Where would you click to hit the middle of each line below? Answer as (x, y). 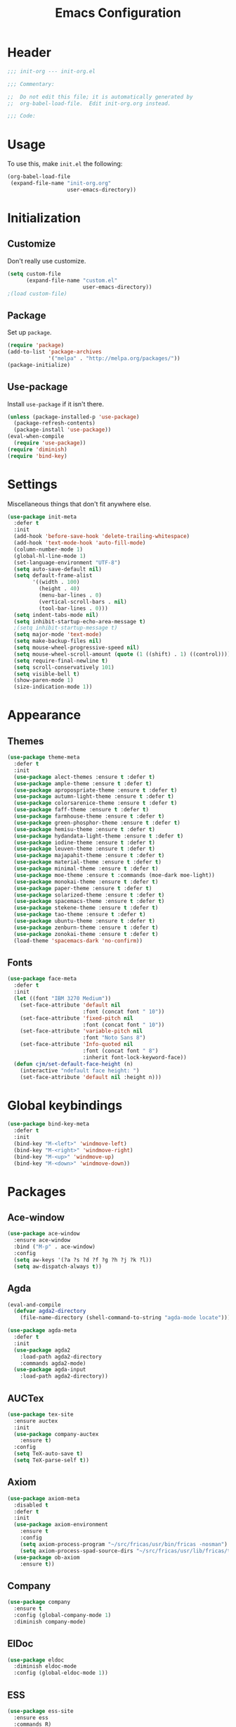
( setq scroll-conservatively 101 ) (64, 667)
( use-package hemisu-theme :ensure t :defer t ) (85, 829)
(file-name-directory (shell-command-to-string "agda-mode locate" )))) (127, 1318)
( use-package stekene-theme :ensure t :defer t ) (86, 908)
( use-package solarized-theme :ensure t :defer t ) (89, 895)
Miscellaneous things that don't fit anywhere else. (79, 504)
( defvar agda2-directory (50, 1311)
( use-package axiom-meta (44, 1498)
